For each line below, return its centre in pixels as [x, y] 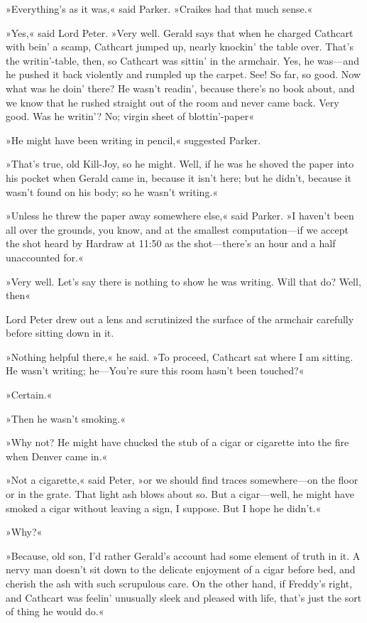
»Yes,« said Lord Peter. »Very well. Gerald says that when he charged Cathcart [180, 32]
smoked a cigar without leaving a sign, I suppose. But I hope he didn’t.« [164, 508]
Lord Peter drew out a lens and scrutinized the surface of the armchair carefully [180, 319]
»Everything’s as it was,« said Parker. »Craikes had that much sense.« [159, 9]
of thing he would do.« [55, 611]
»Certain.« [29, 395]
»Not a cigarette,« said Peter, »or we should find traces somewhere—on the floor [182, 480]
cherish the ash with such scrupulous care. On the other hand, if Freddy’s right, [179, 583]
